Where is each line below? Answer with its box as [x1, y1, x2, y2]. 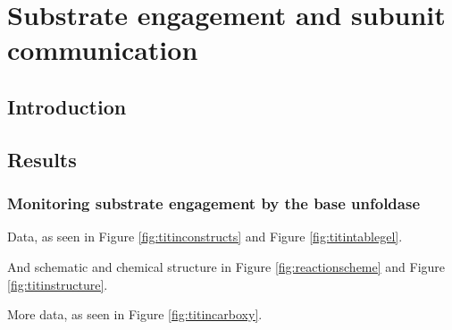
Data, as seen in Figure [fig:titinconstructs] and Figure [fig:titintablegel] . [7, 227, 403, 246]
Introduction [7, 92, 127, 120]
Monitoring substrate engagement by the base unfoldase [7, 192, 421, 215]
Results [7, 145, 77, 173]
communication [7, 31, 198, 68]
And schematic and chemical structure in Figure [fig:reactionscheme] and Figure [7, 257, 446, 275]
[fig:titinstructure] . [7, 275, 108, 293]
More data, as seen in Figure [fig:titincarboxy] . [7, 305, 263, 324]
